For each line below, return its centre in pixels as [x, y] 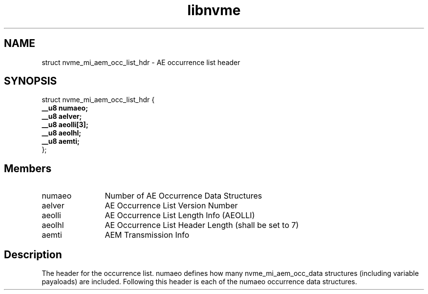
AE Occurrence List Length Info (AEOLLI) [180, 215]
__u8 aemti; [61, 141]
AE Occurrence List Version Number [171, 206]
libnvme [214, 10]
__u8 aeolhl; [62, 133]
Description [33, 254]
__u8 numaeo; [65, 108]
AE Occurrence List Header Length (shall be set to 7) [202, 225]
